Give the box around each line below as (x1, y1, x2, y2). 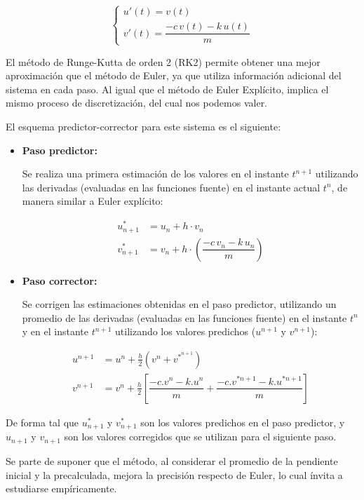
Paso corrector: (22, 273, 97, 288)
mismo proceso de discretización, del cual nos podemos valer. (6, 95, 268, 110)
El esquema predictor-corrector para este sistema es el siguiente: (6, 119, 281, 133)
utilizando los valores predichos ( (115, 324, 256, 339)
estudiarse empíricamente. (6, 481, 117, 496)
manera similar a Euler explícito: (22, 194, 163, 208)
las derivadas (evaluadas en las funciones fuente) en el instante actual (22, 180, 321, 194)
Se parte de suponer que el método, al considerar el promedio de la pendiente (6, 453, 338, 468)
